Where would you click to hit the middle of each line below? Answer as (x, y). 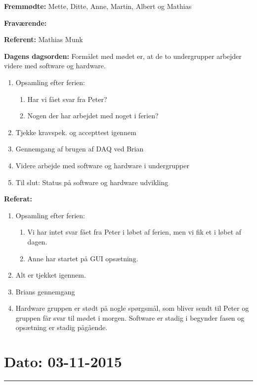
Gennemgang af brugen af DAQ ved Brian (80, 149)
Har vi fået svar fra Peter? (67, 99)
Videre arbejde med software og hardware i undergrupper (102, 165)
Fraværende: (25, 23)
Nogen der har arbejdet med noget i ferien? (93, 116)
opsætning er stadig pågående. (62, 327)
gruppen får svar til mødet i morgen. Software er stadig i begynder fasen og (130, 317)
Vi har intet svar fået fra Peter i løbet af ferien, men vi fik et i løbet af (134, 232)
